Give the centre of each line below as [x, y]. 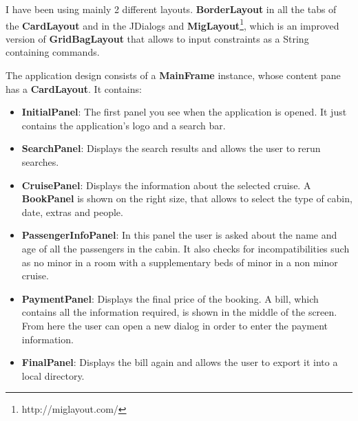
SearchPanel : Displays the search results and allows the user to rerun [171, 148]
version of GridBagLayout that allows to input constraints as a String [157, 38]
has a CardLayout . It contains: [74, 88]
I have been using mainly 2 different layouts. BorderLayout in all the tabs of [171, 9]
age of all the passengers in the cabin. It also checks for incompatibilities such [186, 248]
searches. [40, 162]
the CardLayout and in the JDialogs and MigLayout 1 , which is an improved [172, 24]
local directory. [53, 375]
